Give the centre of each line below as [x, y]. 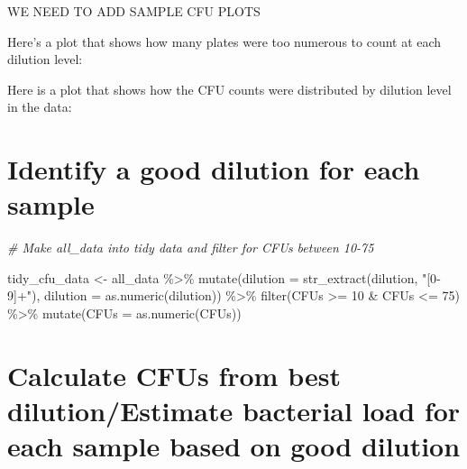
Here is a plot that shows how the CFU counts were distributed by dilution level [229, 89]
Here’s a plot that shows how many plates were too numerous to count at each [224, 41]
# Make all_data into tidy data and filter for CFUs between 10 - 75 [191, 248]
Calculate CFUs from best [174, 375]
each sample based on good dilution [234, 446]
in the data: [40, 107]
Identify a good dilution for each [214, 169]
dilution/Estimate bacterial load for [234, 411]
